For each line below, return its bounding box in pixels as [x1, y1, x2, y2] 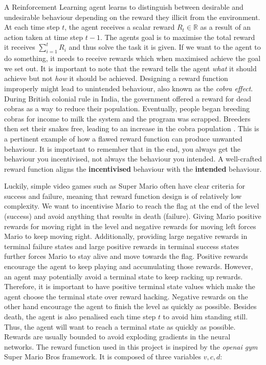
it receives [4, 42, 35, 52]
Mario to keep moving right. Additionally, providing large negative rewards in [4, 231, 248, 241]
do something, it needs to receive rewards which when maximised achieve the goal [4, 53, 261, 64]
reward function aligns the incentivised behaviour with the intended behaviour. [4, 163, 262, 174]
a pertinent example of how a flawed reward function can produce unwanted [4, 133, 242, 144]
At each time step [4, 22, 60, 32]
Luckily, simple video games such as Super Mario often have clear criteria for [4, 180, 245, 191]
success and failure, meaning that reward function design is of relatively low [4, 190, 242, 201]
